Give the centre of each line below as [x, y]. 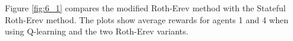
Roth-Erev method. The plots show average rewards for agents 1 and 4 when [147, 19]
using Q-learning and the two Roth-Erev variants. [97, 31]
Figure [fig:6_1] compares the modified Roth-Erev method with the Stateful [145, 8]
